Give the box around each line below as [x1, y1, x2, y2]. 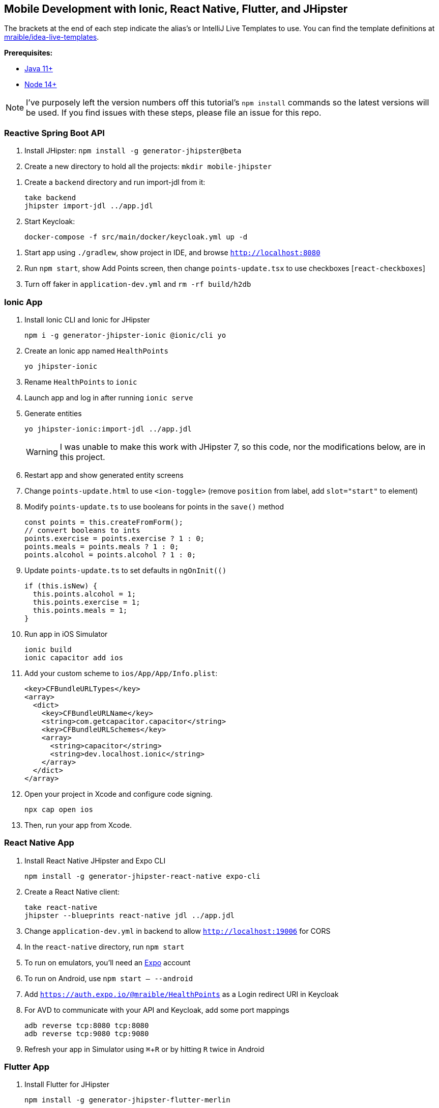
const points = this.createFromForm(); [24, 518, 183, 526]
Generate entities [24, 409, 82, 418]
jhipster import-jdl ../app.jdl [24, 202, 153, 210]
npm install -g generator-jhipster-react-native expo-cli [24, 872, 260, 880]
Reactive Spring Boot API [4, 127, 105, 138]
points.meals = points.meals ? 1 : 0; [24, 542, 179, 551]
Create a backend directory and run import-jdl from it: [24, 178, 206, 187]
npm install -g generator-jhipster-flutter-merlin [24, 1096, 230, 1104]
